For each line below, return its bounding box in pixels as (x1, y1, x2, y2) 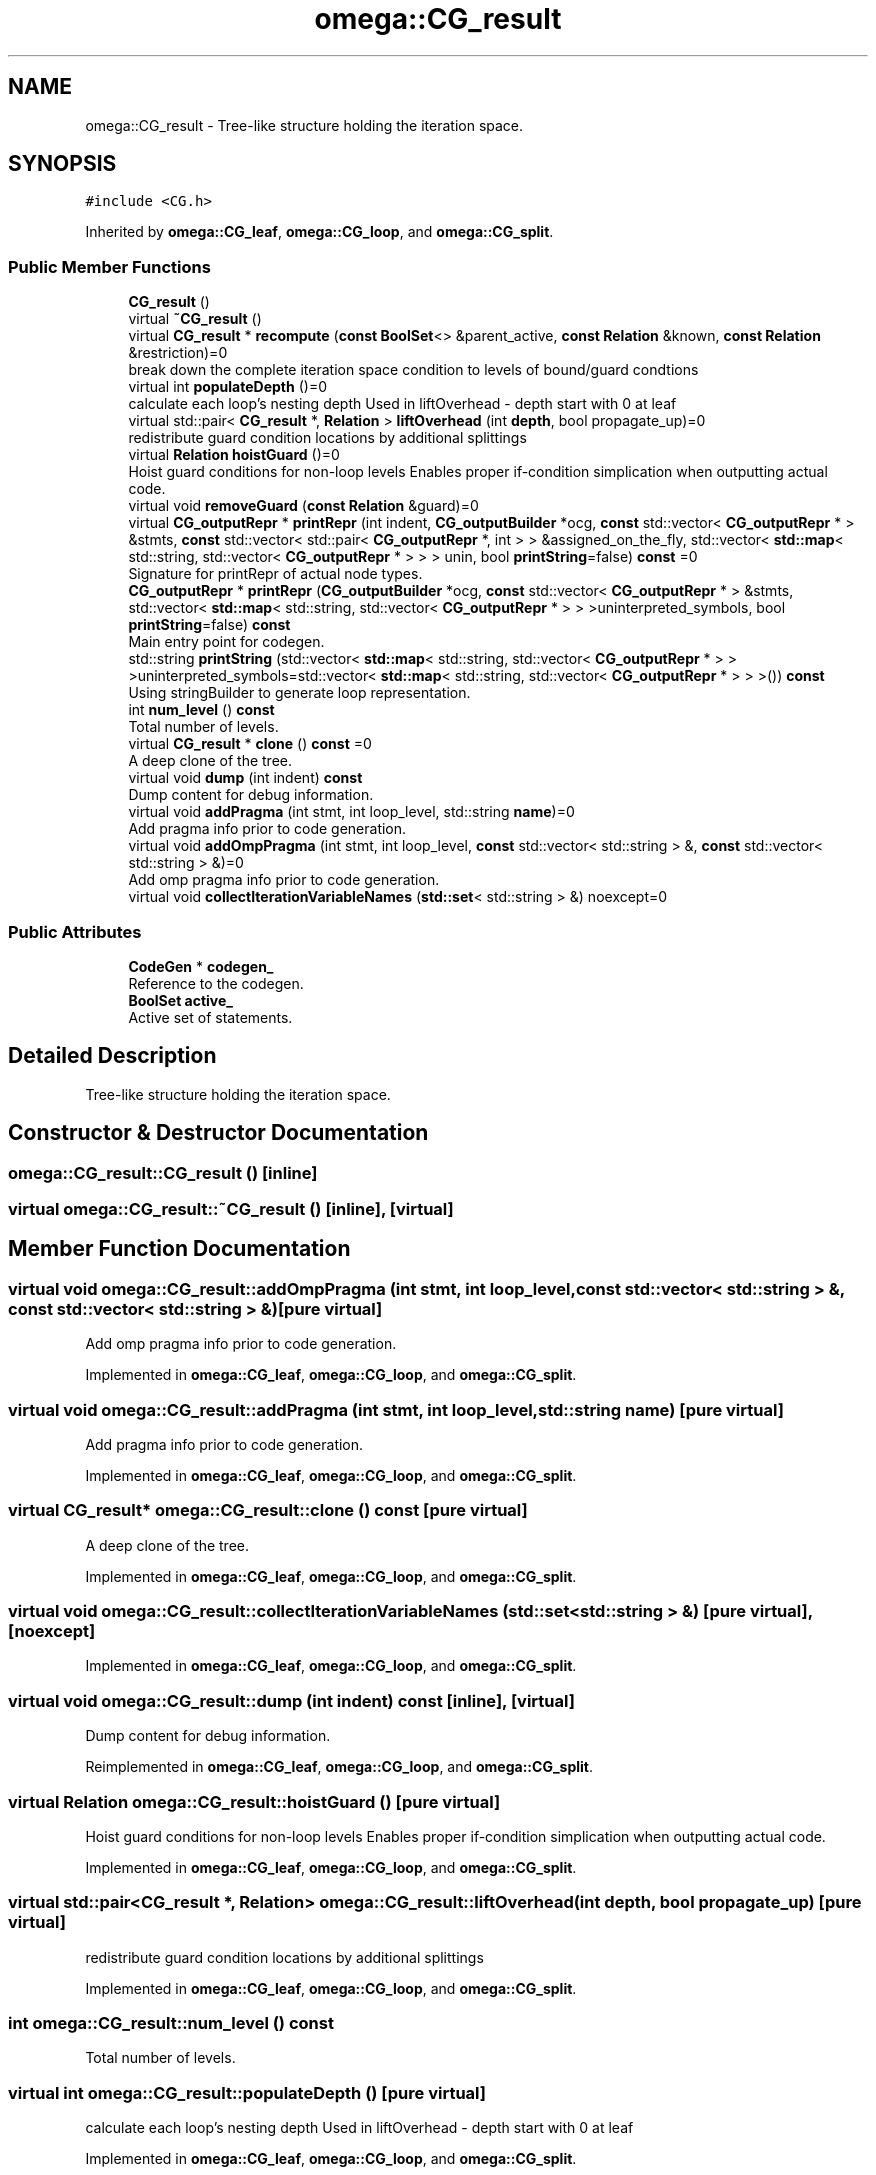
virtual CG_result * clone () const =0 (128, 735, 372, 753)
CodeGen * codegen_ (128, 957, 274, 975)
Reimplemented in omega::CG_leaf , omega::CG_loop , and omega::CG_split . (85, 1758, 593, 1776)
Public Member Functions (8, 256, 211, 277)
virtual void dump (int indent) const (128, 769, 363, 787)
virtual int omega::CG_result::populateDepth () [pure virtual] (8, 2082, 486, 2103)
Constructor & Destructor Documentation (8, 1120, 429, 1146)
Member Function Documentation (8, 1236, 351, 1262)
